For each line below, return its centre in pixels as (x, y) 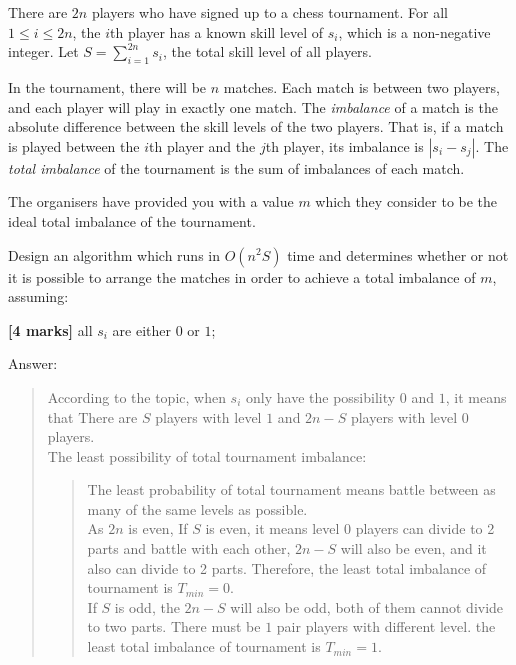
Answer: (33, 363)
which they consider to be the (406, 201)
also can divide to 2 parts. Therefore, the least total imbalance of (287, 567)
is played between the (74, 145)
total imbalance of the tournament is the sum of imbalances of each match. (236, 167)
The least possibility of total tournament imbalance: (207, 455)
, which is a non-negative (414, 31)
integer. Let (43, 51)
